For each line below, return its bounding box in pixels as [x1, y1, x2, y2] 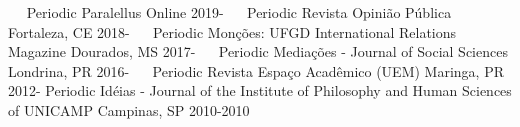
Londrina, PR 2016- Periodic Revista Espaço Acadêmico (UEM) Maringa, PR [8, 60, 504, 81]
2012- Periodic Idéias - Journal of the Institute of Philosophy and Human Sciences [8, 80, 512, 101]
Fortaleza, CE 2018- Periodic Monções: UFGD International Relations [8, 21, 457, 42]
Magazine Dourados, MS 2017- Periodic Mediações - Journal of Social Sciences [8, 41, 508, 62]
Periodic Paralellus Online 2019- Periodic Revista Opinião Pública [26, 2, 452, 22]
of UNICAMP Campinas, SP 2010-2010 [8, 99, 250, 120]
